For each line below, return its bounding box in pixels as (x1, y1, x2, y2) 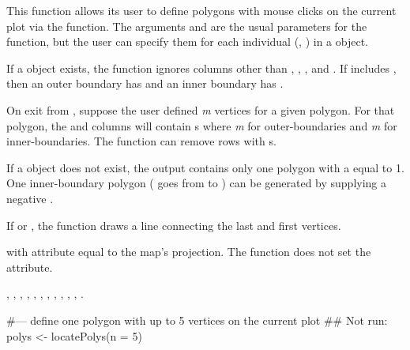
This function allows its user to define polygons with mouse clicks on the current (6, 2, 397, 18)
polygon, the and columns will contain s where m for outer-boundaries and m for (6, 117, 397, 134)
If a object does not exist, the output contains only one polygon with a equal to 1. (6, 159, 404, 175)
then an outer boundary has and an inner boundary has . (6, 75, 284, 92)
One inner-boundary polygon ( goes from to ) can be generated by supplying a (6, 175, 387, 191)
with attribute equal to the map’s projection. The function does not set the (6, 243, 371, 260)
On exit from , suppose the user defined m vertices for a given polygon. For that (6, 101, 395, 118)
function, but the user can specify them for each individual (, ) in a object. (6, 33, 368, 50)
